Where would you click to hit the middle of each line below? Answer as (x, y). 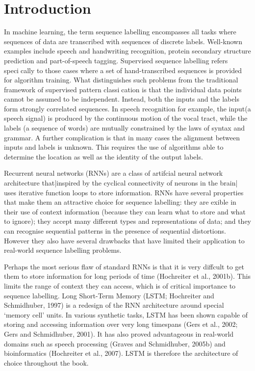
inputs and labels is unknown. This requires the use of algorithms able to (114, 147)
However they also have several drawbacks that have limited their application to (124, 240)
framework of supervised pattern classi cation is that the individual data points (123, 89)
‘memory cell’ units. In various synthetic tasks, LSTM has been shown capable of (126, 314)
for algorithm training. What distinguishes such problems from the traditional (121, 80)
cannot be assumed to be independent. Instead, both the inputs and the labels (122, 99)
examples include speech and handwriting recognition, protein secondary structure (127, 51)
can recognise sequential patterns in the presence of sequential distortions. (115, 231)
